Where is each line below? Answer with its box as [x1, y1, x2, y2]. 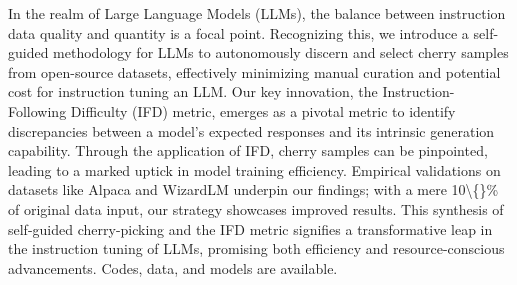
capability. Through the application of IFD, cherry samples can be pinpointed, [8, 140, 488, 161]
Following [8, 100, 67, 121]
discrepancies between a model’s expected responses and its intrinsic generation [8, 120, 495, 141]
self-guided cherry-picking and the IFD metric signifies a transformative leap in [8, 218, 493, 239]
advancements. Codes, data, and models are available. [8, 257, 338, 278]
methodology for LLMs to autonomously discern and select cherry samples [53, 42, 509, 63]
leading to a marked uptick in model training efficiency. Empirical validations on [8, 159, 501, 180]
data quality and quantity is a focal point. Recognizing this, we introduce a [8, 22, 469, 43]
